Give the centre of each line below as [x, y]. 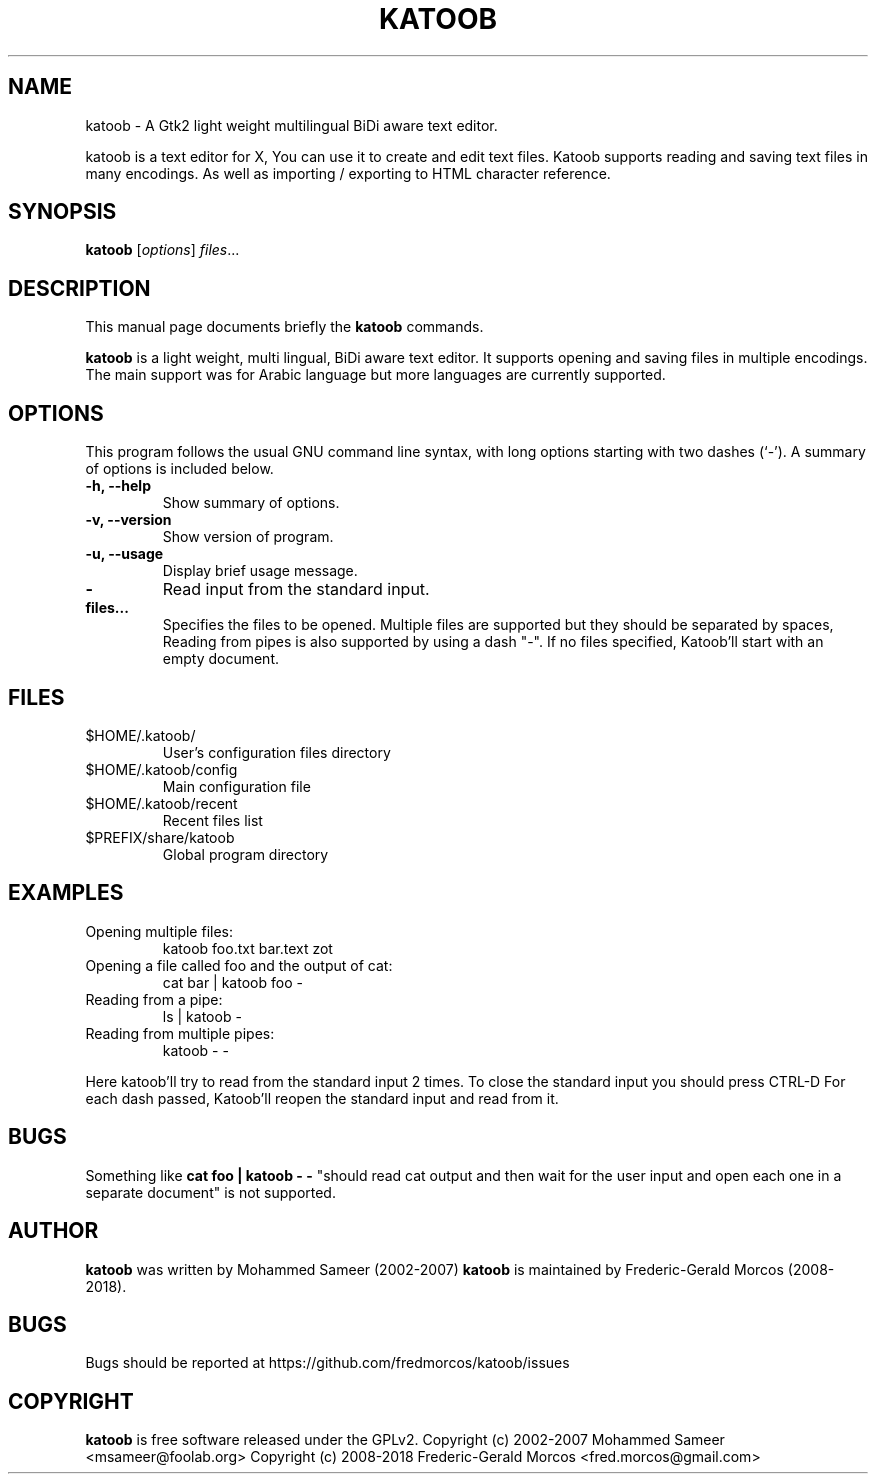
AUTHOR [53, 1231]
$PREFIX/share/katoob [160, 837]
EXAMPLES [66, 893]
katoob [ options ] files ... [162, 250]
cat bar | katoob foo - [232, 982]
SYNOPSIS [62, 212]
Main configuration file [236, 786]
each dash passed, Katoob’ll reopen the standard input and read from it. [322, 1098]
